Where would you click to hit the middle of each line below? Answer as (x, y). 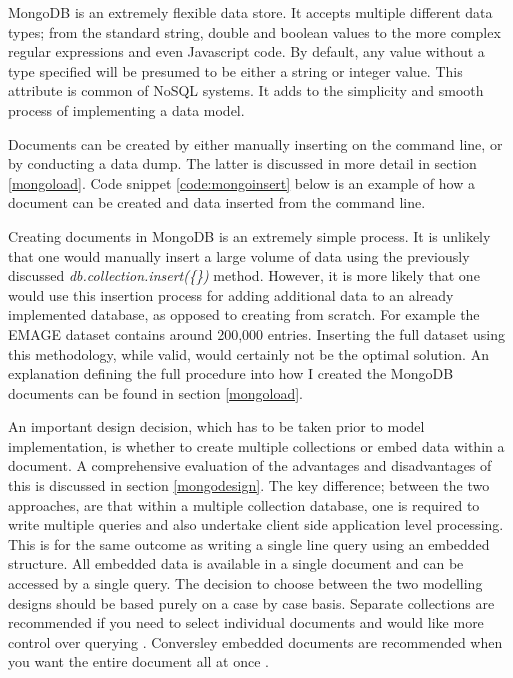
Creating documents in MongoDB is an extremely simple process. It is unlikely (249, 235)
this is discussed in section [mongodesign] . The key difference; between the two (249, 485)
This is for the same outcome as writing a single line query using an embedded (249, 543)
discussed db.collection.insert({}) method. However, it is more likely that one (244, 275)
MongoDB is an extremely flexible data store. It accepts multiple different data (250, 12)
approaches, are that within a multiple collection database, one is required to (244, 504)
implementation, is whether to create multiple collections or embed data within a (256, 445)
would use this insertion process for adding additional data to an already (231, 294)
